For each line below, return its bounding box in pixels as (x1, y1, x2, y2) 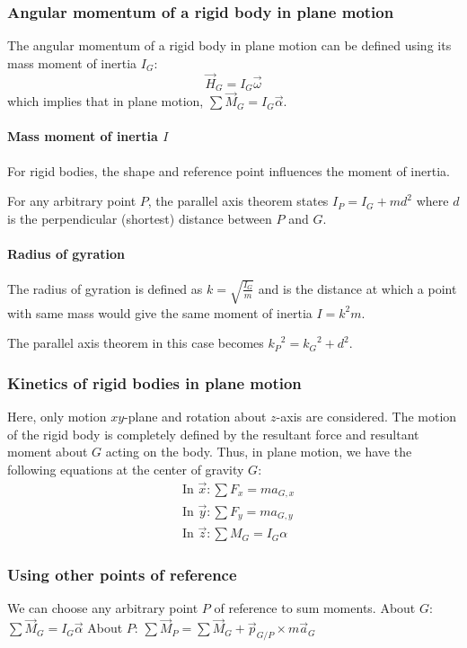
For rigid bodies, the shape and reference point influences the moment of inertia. (7, 161, 450, 180)
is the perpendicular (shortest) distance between (7, 209, 272, 227)
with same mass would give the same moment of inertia (7, 303, 313, 322)
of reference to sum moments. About (214, 599, 416, 617)
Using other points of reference (7, 564, 237, 586)
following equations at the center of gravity (7, 460, 244, 478)
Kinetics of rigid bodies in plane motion (7, 371, 302, 394)
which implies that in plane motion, (7, 92, 204, 111)
